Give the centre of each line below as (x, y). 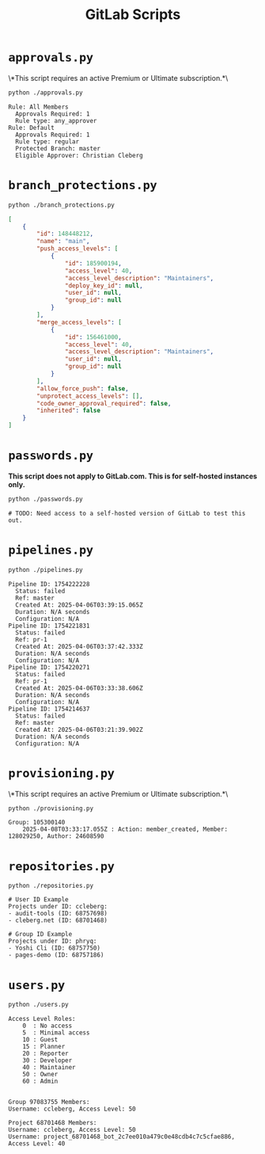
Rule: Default (32, 128)
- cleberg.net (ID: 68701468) (58, 920)
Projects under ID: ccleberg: (58, 907)
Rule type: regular (47, 141)
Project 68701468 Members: (53, 1123)
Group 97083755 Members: (49, 1103)
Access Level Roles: (42, 1019)
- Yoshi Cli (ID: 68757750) (55, 948)
